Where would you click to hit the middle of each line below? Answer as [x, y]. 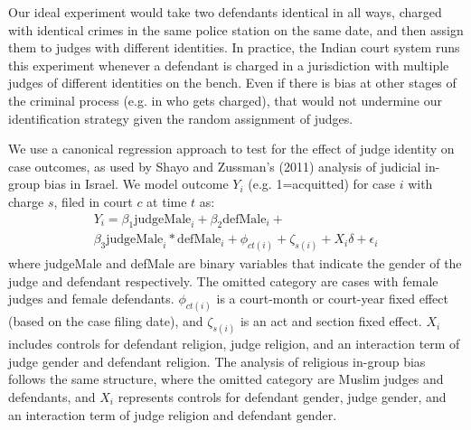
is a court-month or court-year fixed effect [332, 299]
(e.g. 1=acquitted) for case [321, 184]
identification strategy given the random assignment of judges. [181, 118]
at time [167, 201]
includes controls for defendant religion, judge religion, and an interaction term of [234, 344]
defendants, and [52, 396]
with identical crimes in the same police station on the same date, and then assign [236, 29]
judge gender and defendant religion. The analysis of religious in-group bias [217, 361]
